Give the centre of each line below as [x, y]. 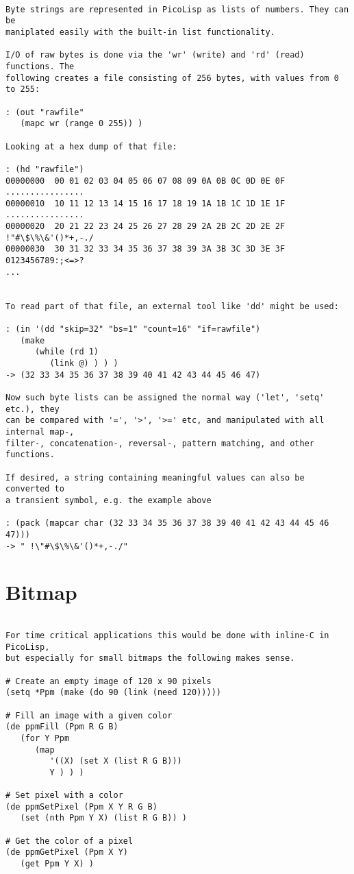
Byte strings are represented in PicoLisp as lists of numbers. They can [177, 9]
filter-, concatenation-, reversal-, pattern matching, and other [160, 443]
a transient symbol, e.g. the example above [109, 500]
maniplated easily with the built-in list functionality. [140, 32]
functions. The [40, 66]
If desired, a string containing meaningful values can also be [155, 477]
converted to [35, 489]
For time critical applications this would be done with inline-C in [167, 635]
